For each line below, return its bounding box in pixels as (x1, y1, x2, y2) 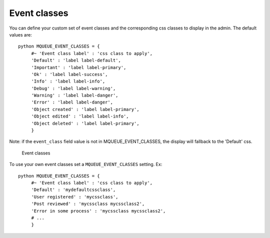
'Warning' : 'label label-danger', (31, 92, 118, 98)
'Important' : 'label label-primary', (31, 64, 126, 70)
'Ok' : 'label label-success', (31, 71, 108, 77)
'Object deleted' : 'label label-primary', (31, 120, 139, 126)
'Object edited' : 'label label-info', (31, 113, 129, 119)
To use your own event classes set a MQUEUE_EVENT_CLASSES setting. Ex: (9, 161, 162, 167)
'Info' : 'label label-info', (31, 78, 105, 84)
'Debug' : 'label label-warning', (31, 85, 116, 91)
